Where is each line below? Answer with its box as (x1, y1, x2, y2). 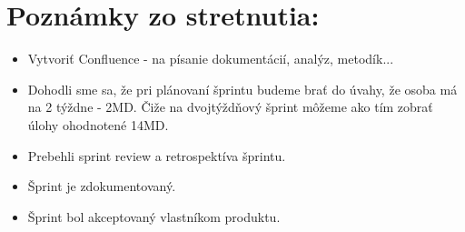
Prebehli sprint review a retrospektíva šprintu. (27, 146, 286, 165)
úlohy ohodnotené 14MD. (27, 115, 169, 134)
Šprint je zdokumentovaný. (27, 177, 176, 196)
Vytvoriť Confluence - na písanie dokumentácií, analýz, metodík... (27, 49, 394, 68)
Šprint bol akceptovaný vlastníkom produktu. (27, 207, 281, 226)
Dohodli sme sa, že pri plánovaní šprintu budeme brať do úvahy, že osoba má (27, 79, 458, 98)
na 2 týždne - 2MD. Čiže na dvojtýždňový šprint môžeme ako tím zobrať (27, 97, 433, 116)
